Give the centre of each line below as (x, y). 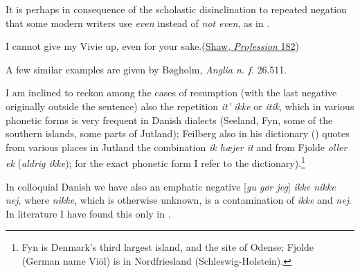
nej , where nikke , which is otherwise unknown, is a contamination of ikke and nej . (179, 200)
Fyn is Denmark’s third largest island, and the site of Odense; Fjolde (168, 247)
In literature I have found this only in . (88, 213)
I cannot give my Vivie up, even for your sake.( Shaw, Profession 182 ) (153, 46)
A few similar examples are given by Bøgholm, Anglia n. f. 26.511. (146, 69)
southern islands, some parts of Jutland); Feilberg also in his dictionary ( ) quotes (178, 133)
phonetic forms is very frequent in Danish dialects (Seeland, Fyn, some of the (169, 120)
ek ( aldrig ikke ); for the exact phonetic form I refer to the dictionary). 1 (155, 162)
